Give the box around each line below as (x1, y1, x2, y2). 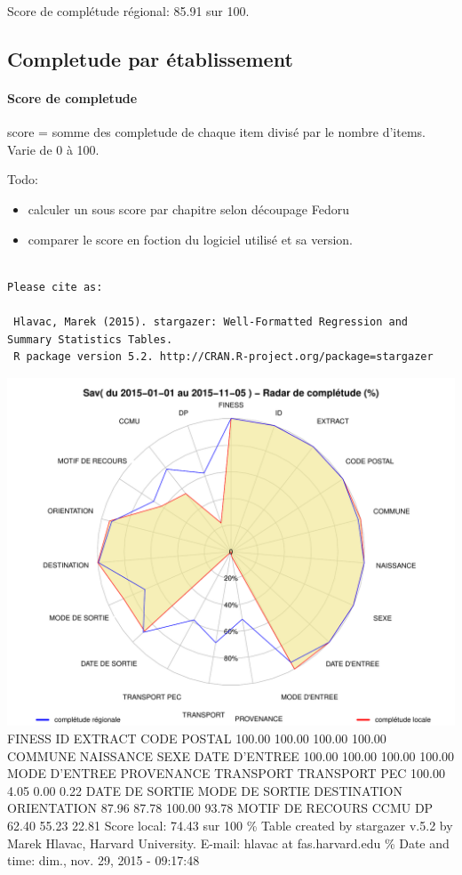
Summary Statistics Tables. (7, 333, 173, 346)
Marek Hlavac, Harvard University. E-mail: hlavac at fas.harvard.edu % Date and (7, 833, 450, 852)
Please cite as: (7, 280, 103, 293)
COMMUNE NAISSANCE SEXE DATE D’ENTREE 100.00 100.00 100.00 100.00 (7, 746, 455, 765)
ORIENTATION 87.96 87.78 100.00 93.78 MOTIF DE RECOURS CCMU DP (7, 799, 434, 817)
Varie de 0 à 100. (7, 140, 100, 158)
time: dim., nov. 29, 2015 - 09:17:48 (7, 851, 200, 870)
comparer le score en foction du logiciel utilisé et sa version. (28, 229, 353, 248)
